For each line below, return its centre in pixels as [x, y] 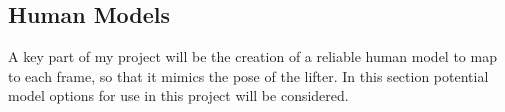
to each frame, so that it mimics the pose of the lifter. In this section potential [248, 75]
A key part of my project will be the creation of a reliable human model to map [252, 56]
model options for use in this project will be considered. [178, 95]
